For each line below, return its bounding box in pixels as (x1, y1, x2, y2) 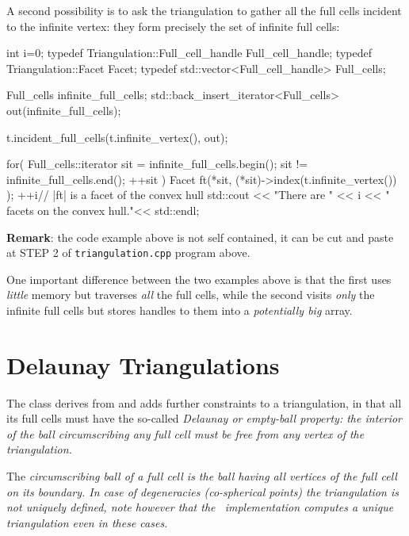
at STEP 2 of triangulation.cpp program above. (6, 244, 250, 261)
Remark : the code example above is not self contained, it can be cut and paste (6, 228, 394, 245)
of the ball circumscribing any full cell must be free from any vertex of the (6, 425, 365, 442)
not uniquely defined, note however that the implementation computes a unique (6, 499, 394, 515)
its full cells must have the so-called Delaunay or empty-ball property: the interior (6, 410, 402, 427)
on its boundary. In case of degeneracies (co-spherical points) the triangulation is (6, 483, 399, 500)
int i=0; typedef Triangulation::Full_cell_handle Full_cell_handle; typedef (6, 44, 372, 61)
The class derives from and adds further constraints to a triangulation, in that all (6, 394, 402, 411)
